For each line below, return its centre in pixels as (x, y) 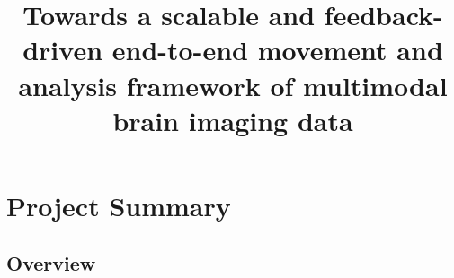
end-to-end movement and (277, 50)
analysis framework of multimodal (233, 85)
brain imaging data (233, 120)
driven (63, 50)
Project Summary (119, 205)
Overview (51, 262)
